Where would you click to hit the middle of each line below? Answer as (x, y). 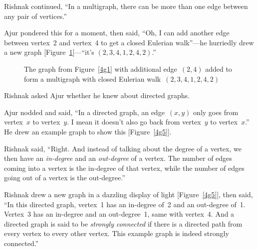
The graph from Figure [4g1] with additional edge (101, 68)
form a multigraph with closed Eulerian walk (93, 78)
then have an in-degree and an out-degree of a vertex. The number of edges (118, 158)
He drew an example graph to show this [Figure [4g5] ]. (88, 131)
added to (219, 68)
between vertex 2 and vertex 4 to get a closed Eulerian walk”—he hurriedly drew (129, 42)
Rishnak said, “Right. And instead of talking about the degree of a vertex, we (123, 148)
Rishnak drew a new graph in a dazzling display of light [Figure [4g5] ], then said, (129, 194)
